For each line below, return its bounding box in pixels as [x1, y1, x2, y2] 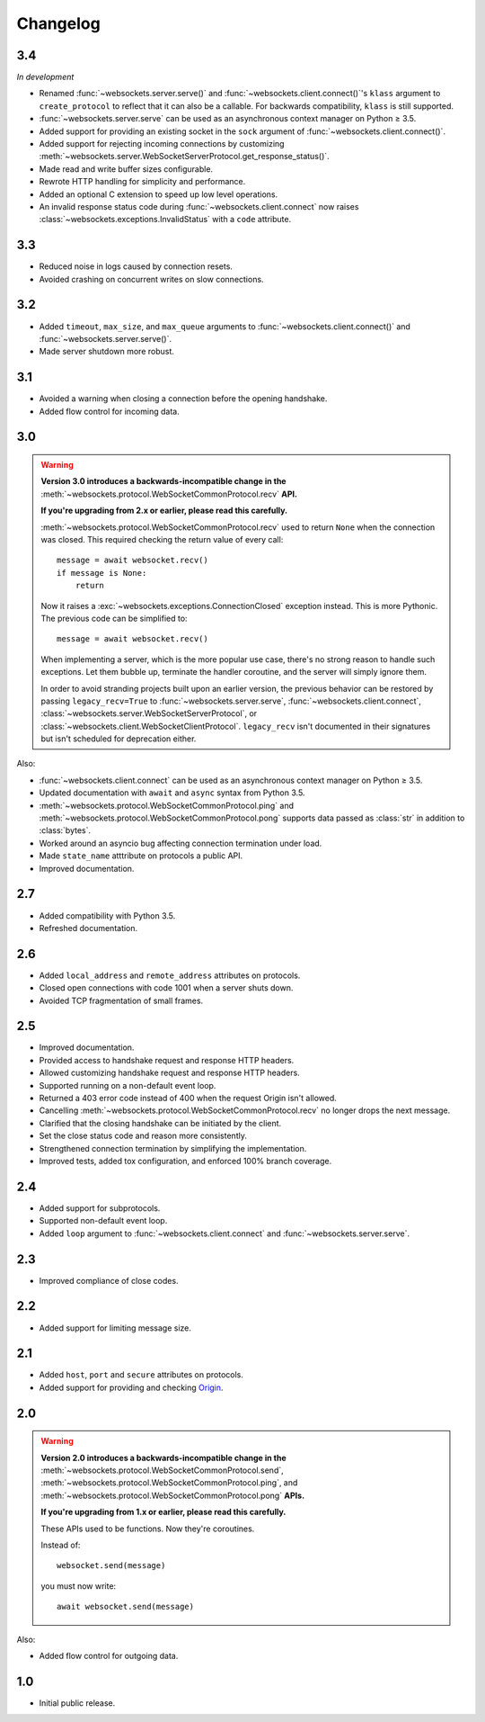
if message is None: [57, 568, 147, 578]
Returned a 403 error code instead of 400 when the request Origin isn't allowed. [39, 1093, 337, 1104]
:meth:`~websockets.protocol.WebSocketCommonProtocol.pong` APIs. [40, 1490, 305, 1501]
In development [16, 72, 75, 83]
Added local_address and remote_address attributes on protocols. [39, 970, 301, 981]
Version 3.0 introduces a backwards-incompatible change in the [40, 476, 287, 487]
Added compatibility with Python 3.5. [39, 910, 176, 921]
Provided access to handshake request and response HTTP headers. [39, 1054, 295, 1065]
